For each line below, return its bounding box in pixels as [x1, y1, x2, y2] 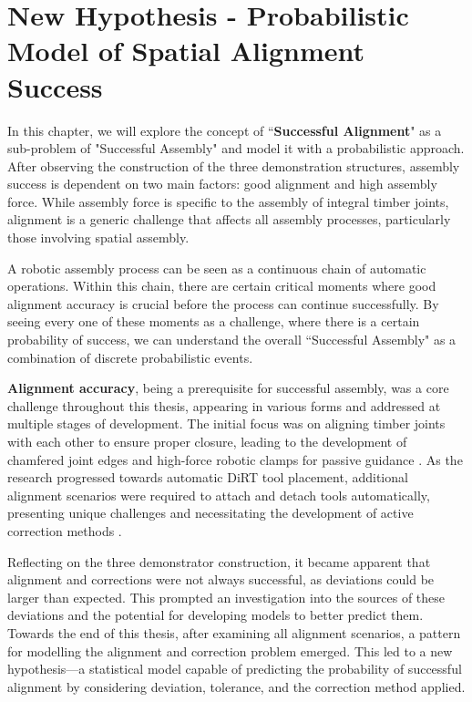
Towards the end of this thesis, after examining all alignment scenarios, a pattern [7, 623, 461, 642]
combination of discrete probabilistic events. [7, 347, 253, 366]
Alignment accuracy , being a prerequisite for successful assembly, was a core [7, 378, 449, 397]
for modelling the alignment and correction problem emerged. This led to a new [7, 641, 453, 660]
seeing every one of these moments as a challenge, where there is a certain [7, 312, 420, 331]
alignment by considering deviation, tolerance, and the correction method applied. [7, 676, 466, 696]
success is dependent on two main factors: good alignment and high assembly [7, 174, 437, 193]
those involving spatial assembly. [7, 228, 190, 247]
